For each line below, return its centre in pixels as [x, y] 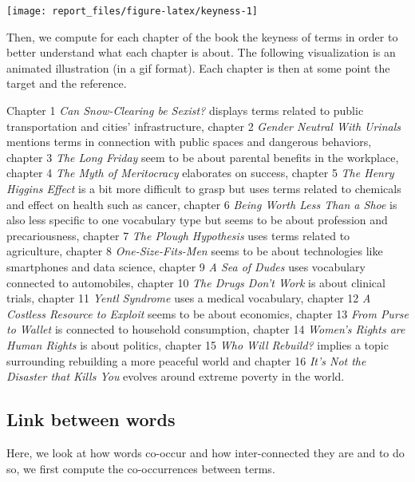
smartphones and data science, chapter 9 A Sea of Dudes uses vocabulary [186, 266]
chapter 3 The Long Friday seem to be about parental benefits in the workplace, [203, 157]
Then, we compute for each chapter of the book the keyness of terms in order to [202, 36]
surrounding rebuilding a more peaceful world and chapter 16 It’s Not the [186, 360]
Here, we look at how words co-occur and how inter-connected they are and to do [206, 452]
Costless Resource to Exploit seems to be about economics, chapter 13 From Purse [207, 313]
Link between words [91, 419]
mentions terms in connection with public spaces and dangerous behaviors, [189, 142]
